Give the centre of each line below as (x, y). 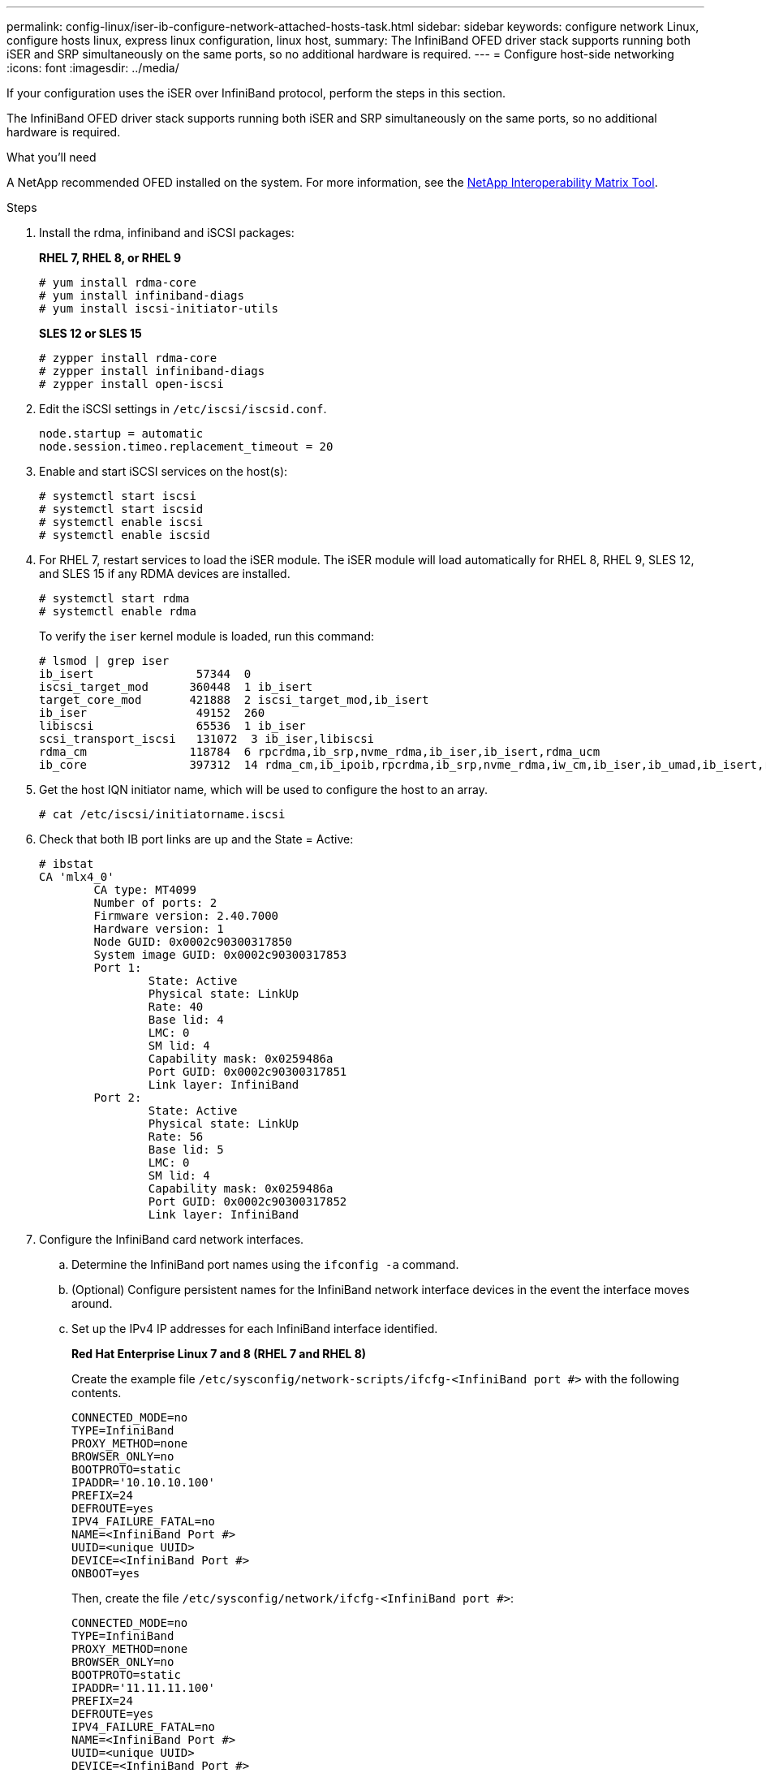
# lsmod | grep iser (104, 661)
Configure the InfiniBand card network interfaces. (172, 1239)
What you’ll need (52, 157)
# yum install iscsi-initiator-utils (159, 308)
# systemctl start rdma (114, 598)
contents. (97, 1393)
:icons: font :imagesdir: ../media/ (93, 68)
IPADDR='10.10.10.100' (144, 1482)
